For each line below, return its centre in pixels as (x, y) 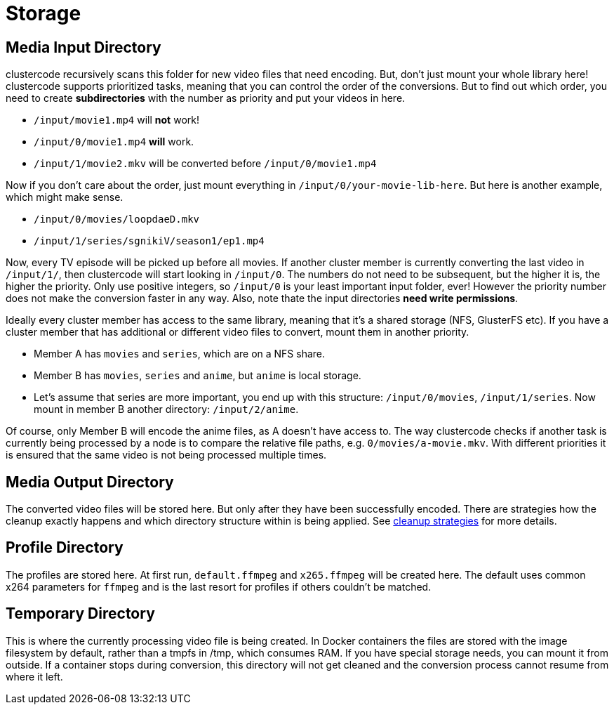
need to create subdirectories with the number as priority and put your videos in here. (206, 98)
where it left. (34, 676)
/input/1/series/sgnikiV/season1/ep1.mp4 (149, 241)
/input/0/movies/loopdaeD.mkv (117, 219)
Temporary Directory (80, 614)
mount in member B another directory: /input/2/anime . (166, 409)
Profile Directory (65, 548)
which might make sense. (65, 197)
